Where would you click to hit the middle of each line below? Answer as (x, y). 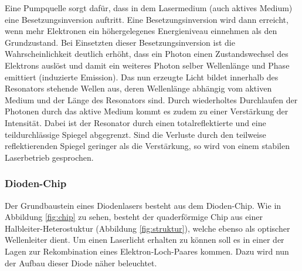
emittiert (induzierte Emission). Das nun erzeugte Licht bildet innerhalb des (142, 77)
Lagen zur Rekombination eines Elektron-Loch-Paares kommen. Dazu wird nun (147, 251)
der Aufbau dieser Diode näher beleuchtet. (81, 262)
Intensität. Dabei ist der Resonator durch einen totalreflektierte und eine (135, 122)
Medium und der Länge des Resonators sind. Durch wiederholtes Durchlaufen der (151, 99)
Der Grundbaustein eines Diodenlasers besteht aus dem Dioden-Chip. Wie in (143, 205)
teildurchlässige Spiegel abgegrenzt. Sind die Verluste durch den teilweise (135, 134)
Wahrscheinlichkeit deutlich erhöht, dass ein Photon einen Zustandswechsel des (147, 54)
